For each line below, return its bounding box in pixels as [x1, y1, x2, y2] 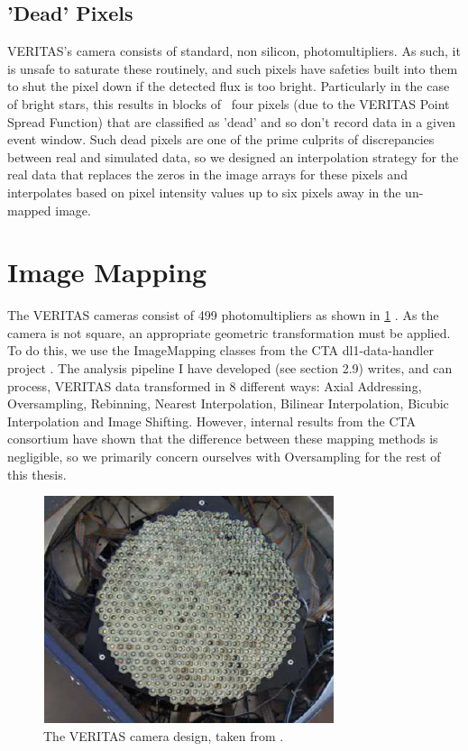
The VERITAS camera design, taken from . [43, 726, 284, 745]
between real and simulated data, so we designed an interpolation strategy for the [7, 147, 459, 166]
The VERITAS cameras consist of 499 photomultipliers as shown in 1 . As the [7, 306, 439, 325]
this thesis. [7, 464, 67, 483]
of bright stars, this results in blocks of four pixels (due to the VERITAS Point [7, 94, 450, 113]
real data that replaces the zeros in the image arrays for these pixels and [7, 165, 408, 184]
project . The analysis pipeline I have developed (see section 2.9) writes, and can [7, 359, 453, 378]
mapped [7, 200, 51, 219]
